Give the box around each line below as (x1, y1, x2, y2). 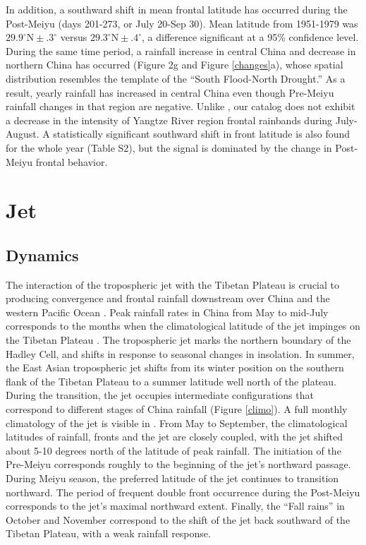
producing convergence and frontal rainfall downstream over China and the (6, 291, 330, 306)
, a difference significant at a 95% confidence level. (142, 30, 359, 44)
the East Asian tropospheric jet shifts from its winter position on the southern (6, 360, 344, 375)
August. (6, 126, 39, 141)
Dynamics (6, 244, 79, 265)
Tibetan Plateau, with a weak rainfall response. (6, 526, 211, 541)
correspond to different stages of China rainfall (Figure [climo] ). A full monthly (6, 402, 348, 417)
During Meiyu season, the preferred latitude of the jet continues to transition (6, 471, 339, 486)
